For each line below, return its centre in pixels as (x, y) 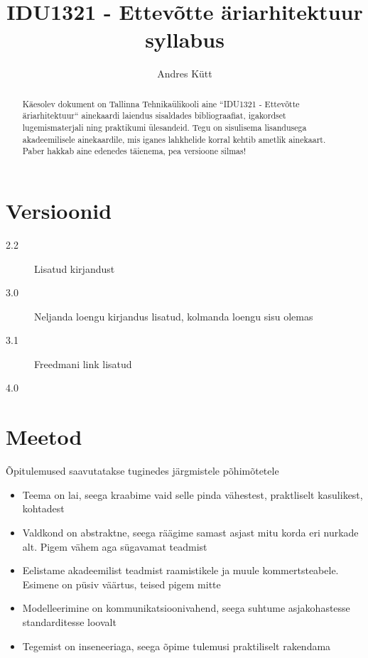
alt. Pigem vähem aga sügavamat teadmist (115, 546)
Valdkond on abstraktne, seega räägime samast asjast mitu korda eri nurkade (190, 532)
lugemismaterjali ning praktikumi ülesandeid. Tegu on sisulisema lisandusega (164, 128)
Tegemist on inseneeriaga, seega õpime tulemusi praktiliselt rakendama (177, 646)
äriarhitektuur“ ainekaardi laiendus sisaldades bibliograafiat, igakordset (154, 115)
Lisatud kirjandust (75, 268)
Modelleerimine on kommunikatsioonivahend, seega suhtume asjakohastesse (186, 608)
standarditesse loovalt (69, 621)
